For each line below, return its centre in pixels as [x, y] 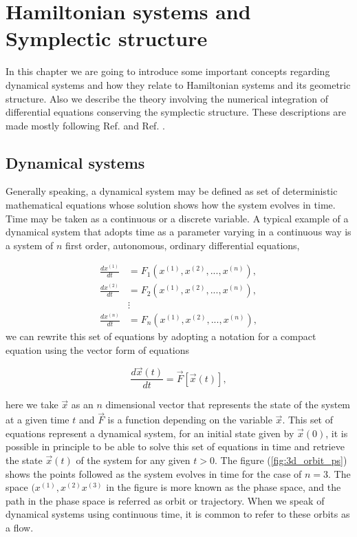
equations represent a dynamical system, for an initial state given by [150, 433]
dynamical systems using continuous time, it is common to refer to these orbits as [178, 514]
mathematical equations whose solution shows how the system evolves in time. [171, 205]
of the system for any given [133, 460]
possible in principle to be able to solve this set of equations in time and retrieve [175, 446]
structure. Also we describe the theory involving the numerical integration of [167, 98]
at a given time [37, 420]
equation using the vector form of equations [98, 349]
